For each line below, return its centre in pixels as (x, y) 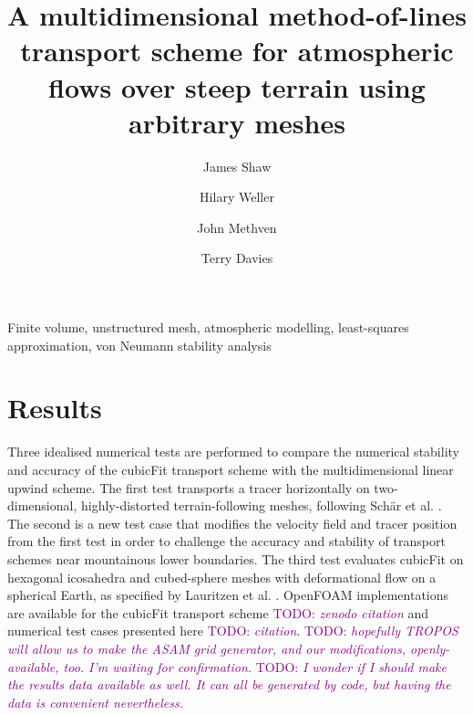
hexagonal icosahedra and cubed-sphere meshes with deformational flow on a (222, 577)
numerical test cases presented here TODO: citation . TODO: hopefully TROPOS (233, 631)
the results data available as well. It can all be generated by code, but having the (229, 684)
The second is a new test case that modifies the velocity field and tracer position (232, 523)
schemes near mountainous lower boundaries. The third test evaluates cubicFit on (236, 558)
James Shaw (237, 166)
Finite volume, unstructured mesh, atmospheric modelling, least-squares (208, 327)
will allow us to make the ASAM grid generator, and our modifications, (207, 648)
